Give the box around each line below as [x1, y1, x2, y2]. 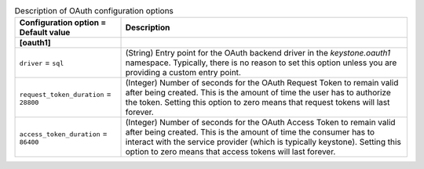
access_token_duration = [19, 128, 108, 138]
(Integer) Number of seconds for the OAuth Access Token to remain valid [125, 117, 396, 128]
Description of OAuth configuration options [14, 5, 174, 16]
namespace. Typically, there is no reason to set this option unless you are [125, 57, 397, 68]
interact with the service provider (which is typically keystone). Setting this [125, 137, 402, 148]
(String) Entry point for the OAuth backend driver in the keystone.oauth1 [125, 48, 391, 59]
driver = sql [19, 57, 64, 68]
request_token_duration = [19, 88, 112, 99]
